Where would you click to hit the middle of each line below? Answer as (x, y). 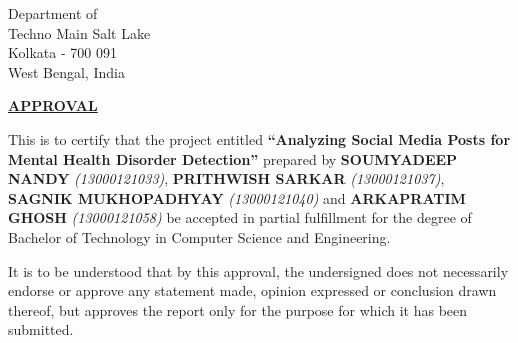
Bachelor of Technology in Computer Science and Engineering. (199, 236)
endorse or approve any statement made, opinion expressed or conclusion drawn (252, 290)
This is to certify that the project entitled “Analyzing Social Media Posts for (259, 138)
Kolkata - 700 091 (62, 52)
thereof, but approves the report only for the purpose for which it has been (238, 309)
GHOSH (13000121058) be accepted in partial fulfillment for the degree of (240, 217)
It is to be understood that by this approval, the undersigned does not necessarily (258, 270)
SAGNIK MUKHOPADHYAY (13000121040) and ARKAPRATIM (237, 197)
